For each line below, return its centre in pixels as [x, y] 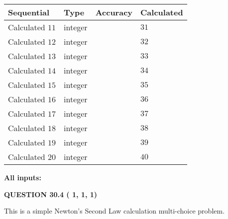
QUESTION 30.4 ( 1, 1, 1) [51, 194]
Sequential [29, 12]
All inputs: [23, 177]
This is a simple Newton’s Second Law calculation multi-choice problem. [114, 211]
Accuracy [114, 12]
